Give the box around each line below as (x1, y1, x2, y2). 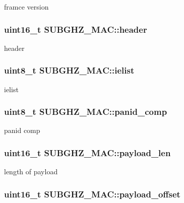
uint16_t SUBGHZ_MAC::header (4, 23, 147, 35)
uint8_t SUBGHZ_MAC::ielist (4, 64, 135, 77)
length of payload (4, 166, 58, 177)
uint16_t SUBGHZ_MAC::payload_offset (4, 187, 180, 200)
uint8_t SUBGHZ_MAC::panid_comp (4, 105, 167, 118)
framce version (4, 2, 49, 12)
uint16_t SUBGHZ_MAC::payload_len (4, 146, 171, 159)
